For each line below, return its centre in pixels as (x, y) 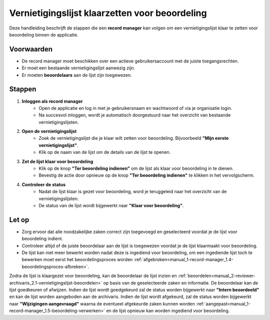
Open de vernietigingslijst (49, 131)
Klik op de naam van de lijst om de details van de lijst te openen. (105, 152)
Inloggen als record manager (52, 101)
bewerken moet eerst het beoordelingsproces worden (77, 260)
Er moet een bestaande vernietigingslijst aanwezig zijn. (78, 68)
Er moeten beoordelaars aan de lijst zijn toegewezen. (77, 75)
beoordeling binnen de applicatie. (44, 34)
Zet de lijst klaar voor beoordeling (57, 161)
